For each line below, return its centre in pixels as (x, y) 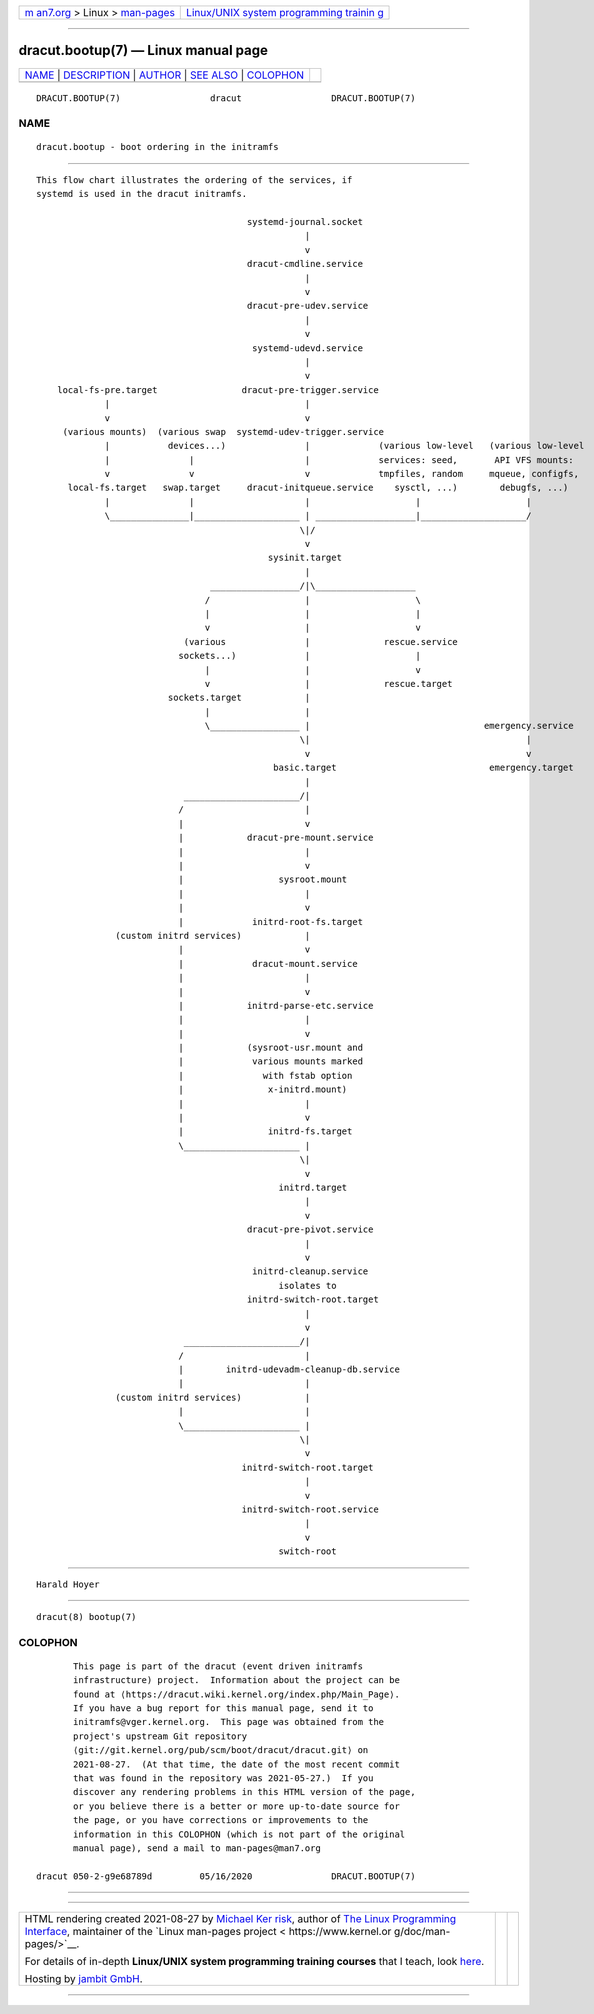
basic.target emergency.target (423, 768)
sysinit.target (304, 558)
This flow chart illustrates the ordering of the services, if (194, 179)
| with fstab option (265, 1075)
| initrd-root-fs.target (271, 921)
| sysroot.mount (263, 879)
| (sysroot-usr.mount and (271, 1048)
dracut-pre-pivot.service (310, 1229)
